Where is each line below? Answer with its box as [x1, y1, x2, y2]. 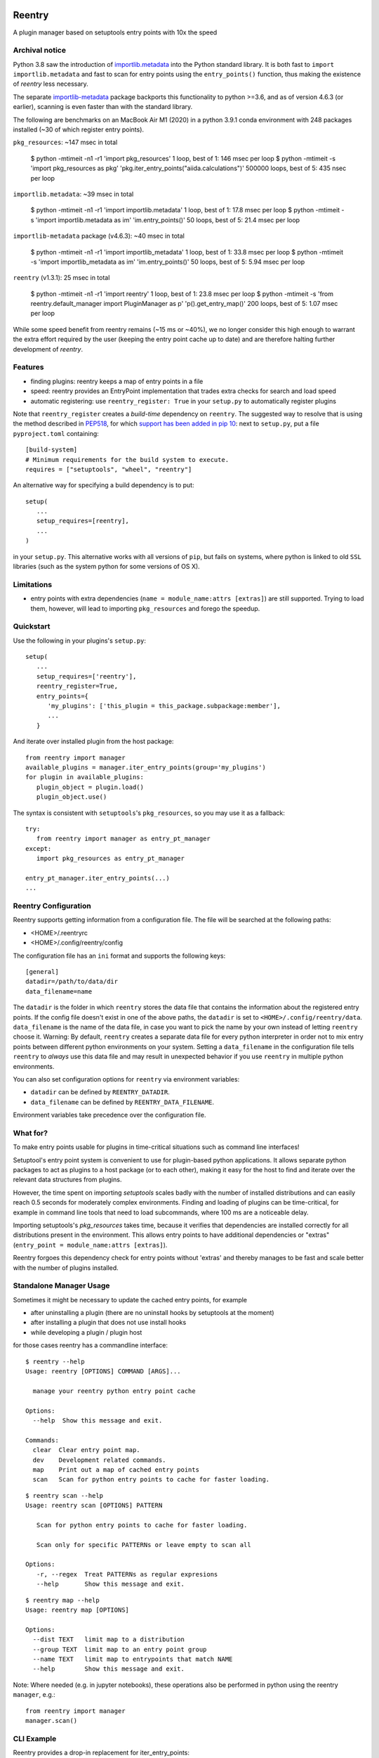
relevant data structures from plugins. [13, 1175, 122, 1184]
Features [13, 362, 44, 372]
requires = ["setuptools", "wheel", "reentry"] [25, 465, 192, 473]
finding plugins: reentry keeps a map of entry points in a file [30, 377, 204, 385]
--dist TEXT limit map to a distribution [32, 1636, 185, 1643]
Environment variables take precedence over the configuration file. [13, 1111, 206, 1119]
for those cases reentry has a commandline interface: [13, 1341, 168, 1349]
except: [25, 845, 52, 852]
